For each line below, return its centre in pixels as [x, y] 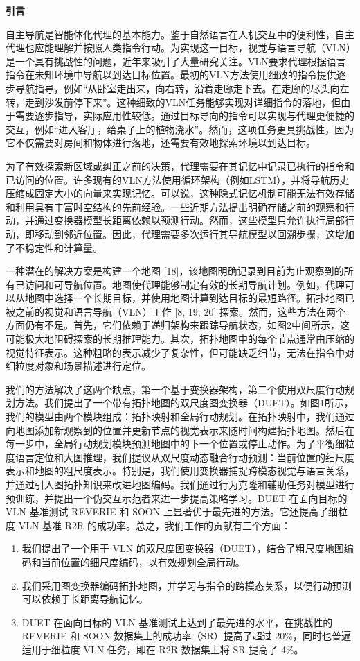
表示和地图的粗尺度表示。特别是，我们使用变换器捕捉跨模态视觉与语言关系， [180, 471]
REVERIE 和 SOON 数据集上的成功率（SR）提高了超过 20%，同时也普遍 [187, 636]
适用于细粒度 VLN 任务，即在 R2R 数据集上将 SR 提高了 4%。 [163, 649]
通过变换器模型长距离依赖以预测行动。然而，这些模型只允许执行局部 [189, 220]
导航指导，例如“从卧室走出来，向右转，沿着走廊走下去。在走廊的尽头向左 [182, 88]
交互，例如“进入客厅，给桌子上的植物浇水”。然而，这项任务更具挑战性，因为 [180, 129]
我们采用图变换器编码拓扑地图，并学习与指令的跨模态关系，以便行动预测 [187, 585]
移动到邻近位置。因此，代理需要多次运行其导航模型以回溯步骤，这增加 [194, 233]
